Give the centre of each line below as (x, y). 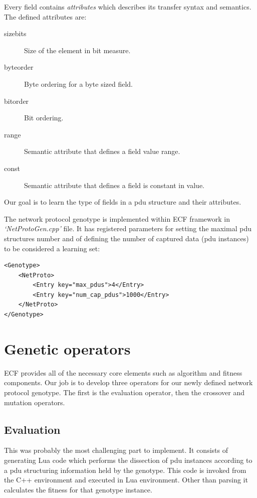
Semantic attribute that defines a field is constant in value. (114, 185)
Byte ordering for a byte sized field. (78, 84)
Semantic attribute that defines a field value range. (102, 151)
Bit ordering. (44, 118)
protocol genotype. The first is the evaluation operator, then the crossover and (124, 392)
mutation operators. (35, 402)
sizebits (15, 33)
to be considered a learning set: (52, 248)
